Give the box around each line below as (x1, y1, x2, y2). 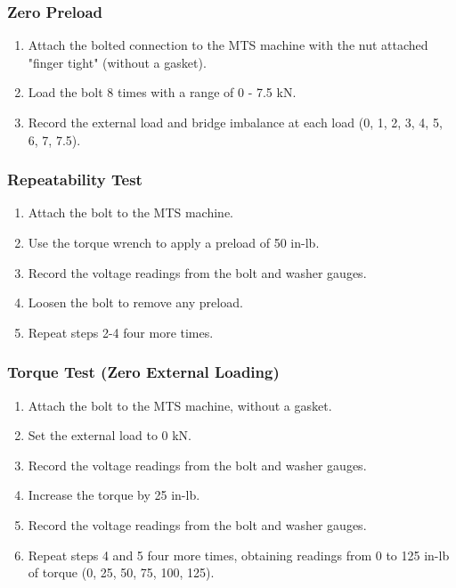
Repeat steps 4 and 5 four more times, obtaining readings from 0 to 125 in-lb (28, 545, 450, 564)
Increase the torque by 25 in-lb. (28, 486, 200, 504)
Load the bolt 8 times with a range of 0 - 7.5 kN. (28, 83, 297, 102)
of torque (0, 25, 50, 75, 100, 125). (28, 563, 215, 582)
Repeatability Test (7, 168, 142, 191)
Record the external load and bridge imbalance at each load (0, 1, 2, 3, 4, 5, (28, 113, 443, 131)
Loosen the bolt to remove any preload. (28, 293, 243, 312)
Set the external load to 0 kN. (28, 426, 192, 445)
